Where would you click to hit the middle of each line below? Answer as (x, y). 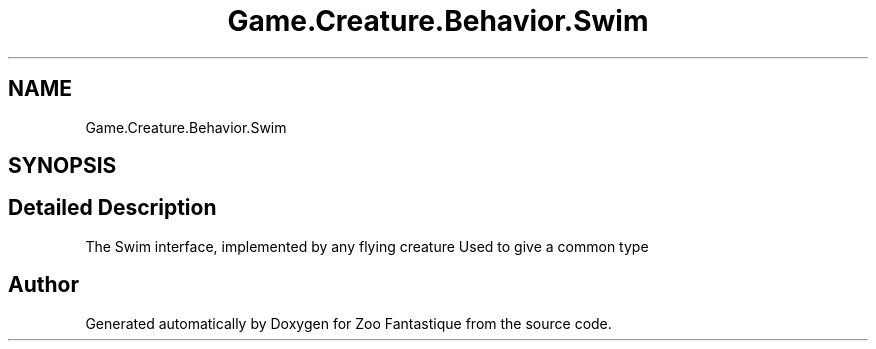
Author (43, 285)
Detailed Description (112, 208)
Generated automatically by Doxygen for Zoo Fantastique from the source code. (348, 323)
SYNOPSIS (62, 166)
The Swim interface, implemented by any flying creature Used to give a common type (367, 246)
